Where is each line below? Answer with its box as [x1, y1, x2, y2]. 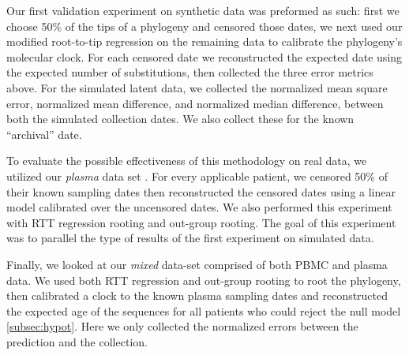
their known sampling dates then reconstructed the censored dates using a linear [6, 183, 396, 200]
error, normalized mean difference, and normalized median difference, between [6, 95, 384, 111]
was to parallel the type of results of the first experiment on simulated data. [6, 230, 374, 246]
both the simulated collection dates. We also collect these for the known [6, 110, 355, 127]
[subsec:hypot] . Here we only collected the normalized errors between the [6, 318, 358, 334]
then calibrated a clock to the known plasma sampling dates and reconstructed [6, 287, 388, 304]
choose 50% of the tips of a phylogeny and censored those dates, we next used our [6, 17, 403, 34]
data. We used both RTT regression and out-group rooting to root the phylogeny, [6, 271, 401, 288]
